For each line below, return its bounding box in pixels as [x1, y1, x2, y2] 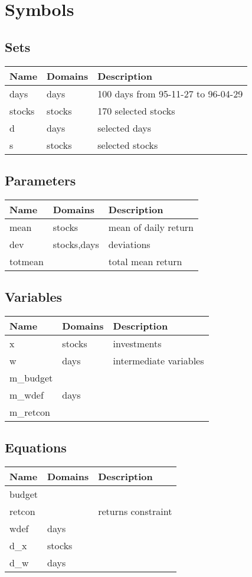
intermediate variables [113, 353, 204, 367]
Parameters [5, 171, 76, 189]
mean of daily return [108, 220, 194, 234]
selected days [97, 120, 152, 135]
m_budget [9, 370, 53, 384]
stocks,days [53, 237, 99, 251]
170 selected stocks [97, 103, 175, 118]
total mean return [108, 254, 182, 268]
